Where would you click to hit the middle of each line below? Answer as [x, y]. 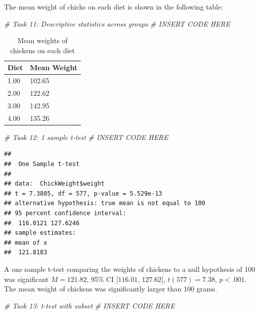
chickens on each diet [42, 50]
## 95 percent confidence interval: [65, 213]
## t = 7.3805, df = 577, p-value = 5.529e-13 [83, 193]
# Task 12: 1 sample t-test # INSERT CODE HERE [86, 137]
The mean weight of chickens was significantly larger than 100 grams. [111, 289]
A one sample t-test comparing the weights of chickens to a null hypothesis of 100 [130, 269]
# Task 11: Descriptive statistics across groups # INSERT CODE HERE [117, 23]
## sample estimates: [40, 233]
